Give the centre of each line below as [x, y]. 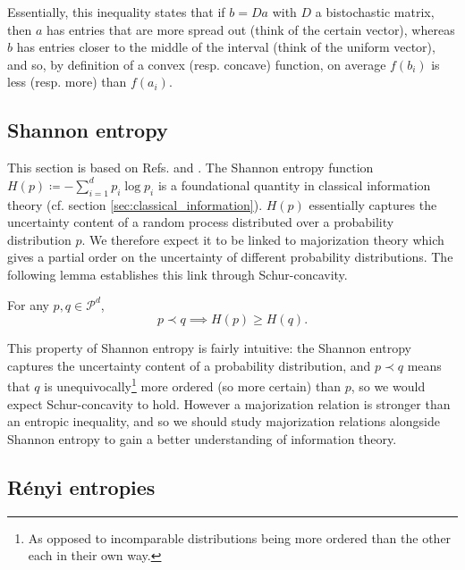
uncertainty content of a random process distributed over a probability [201, 222]
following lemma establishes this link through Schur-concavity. [178, 274]
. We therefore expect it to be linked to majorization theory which [263, 239]
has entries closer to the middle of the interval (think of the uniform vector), [226, 47]
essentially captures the [373, 204]
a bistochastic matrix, [375, 12]
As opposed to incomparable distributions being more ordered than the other [240, 537]
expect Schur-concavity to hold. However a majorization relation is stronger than [229, 403]
